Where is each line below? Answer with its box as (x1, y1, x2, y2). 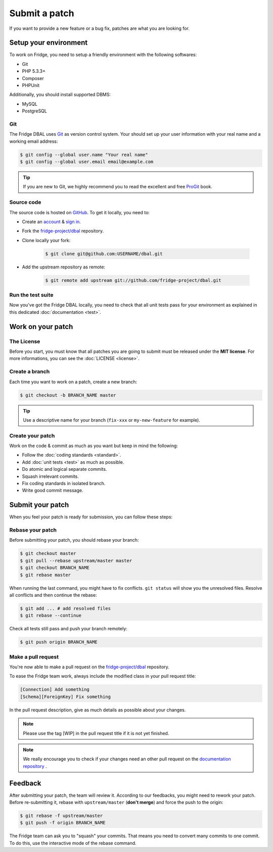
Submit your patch (9, 501, 69, 509)
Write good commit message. (22, 488, 83, 494)
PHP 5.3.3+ (22, 68, 45, 74)
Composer (22, 75, 44, 81)
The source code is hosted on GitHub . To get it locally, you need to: (9, 209, 150, 215)
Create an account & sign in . (22, 219, 81, 225)
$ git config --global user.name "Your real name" (20, 152, 149, 157)
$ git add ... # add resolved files (20, 605, 111, 611)
